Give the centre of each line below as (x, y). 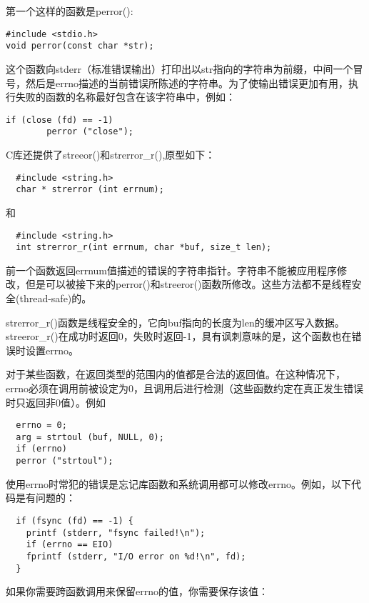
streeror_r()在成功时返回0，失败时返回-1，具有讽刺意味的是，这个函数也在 (179, 336)
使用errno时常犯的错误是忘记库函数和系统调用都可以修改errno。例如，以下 (178, 483)
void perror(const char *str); (80, 46)
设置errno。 (52, 350)
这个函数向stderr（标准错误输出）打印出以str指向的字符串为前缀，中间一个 (180, 68)
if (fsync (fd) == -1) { (75, 520)
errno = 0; (41, 425)
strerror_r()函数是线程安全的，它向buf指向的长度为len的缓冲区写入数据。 (175, 322)
